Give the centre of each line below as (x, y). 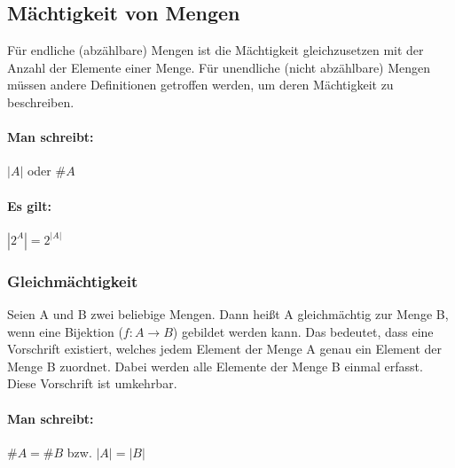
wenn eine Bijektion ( (65, 331)
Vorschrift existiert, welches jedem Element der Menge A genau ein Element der (224, 349)
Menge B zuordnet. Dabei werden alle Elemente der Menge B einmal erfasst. (215, 366)
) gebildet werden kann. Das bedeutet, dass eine (303, 331)
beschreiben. (41, 101)
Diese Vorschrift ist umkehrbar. (92, 383)
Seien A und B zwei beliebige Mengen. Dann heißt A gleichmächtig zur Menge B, (228, 313)
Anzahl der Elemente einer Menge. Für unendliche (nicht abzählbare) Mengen (219, 67)
